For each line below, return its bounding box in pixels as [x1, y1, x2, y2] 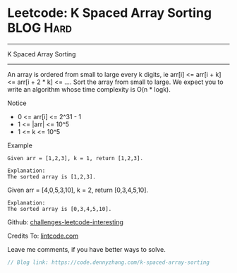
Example [7, 141, 33, 150]
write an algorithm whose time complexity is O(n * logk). [7, 85, 171, 93]
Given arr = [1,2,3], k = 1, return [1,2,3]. [7, 154, 143, 162]
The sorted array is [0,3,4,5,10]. [7, 205, 112, 212]
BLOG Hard [7, 20, 73, 36]
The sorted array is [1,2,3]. [7, 173, 97, 181]
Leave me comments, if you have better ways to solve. [7, 245, 166, 253]
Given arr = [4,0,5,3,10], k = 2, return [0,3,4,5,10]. [7, 186, 149, 194]
